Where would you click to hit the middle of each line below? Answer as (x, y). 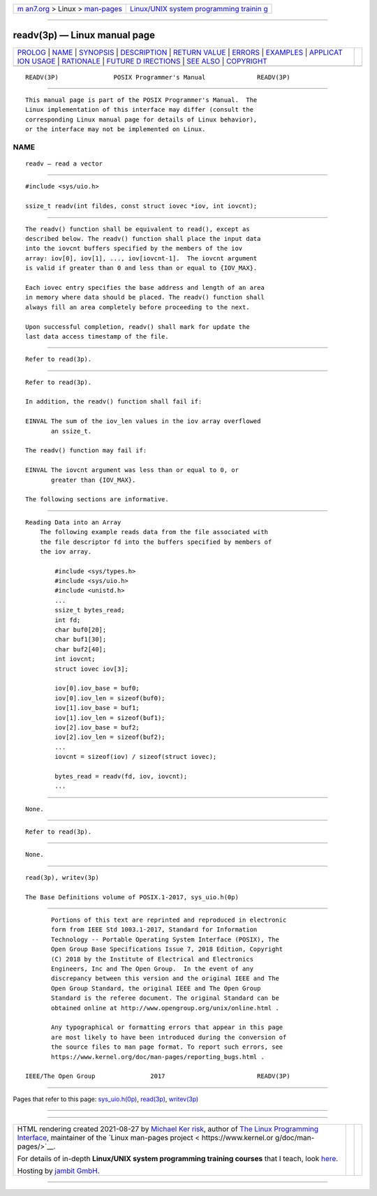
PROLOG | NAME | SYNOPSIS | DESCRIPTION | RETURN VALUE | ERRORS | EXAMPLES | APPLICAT (180, 52)
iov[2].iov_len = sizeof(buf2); (110, 737)
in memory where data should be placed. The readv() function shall (145, 297)
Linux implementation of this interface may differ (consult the (140, 110)
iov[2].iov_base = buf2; (97, 727)
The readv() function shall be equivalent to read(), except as (138, 229)
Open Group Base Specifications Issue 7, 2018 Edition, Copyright (167, 949)
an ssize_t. (72, 431)
